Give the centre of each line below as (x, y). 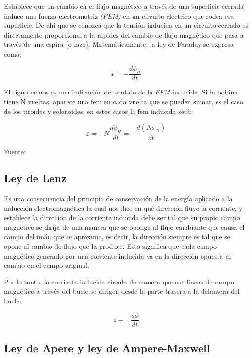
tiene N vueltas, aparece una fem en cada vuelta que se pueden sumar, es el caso (124, 101)
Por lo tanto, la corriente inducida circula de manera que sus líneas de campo (119, 281)
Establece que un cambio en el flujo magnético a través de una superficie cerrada (124, 6)
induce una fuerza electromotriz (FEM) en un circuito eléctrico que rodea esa (119, 15)
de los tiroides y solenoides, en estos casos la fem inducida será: (98, 111)
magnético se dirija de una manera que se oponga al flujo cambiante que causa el (124, 227)
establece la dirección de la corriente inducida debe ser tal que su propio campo (122, 217)
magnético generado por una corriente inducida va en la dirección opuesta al (118, 255)
